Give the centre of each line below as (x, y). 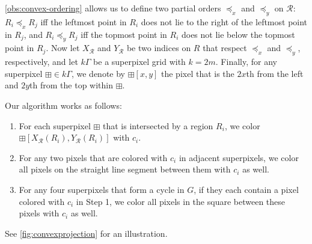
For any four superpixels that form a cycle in (102, 189)
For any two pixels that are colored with (93, 157)
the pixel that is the (198, 73)
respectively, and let (41, 62)
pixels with (39, 213)
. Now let (63, 48)
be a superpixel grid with (139, 62)
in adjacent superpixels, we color (239, 157)
